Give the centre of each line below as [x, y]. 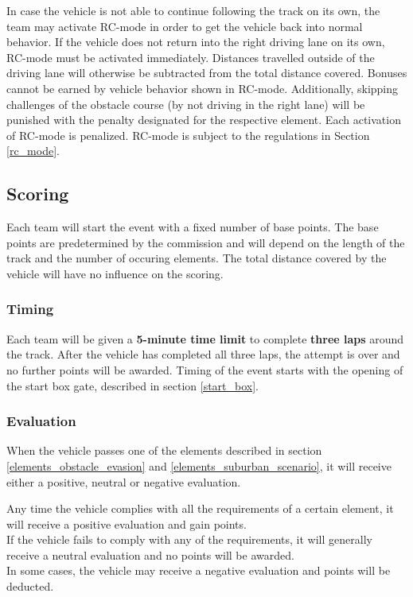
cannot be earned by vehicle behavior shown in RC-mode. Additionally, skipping [203, 88]
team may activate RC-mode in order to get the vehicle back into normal [185, 26]
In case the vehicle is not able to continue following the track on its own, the [193, 10]
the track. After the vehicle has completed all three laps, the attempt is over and [203, 354]
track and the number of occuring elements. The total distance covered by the [197, 258]
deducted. [30, 586]
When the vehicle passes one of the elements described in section [164, 450]
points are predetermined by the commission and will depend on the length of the [206, 242]
